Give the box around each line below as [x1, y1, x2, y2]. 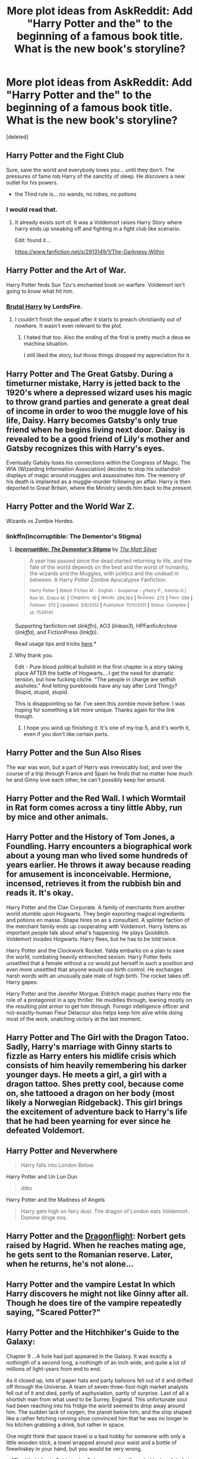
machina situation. [23, 340, 69, 347]
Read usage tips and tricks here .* [14, 640, 97, 647]
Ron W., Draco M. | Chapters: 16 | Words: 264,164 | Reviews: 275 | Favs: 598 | [29, 595, 193, 601]
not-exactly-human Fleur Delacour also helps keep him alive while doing [6, 1009, 183, 1016]
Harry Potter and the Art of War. [6, 265, 127, 275]
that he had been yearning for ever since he [6, 1116, 171, 1126]
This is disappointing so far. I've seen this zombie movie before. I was [14, 700, 185, 707]
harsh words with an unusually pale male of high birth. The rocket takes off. [6, 972, 191, 979]
